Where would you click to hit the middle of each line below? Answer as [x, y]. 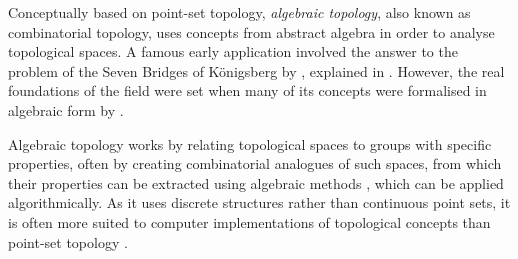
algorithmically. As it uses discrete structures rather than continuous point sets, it [259, 202]
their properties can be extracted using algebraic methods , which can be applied [256, 182]
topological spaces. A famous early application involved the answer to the [233, 51]
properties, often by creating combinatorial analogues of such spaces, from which [255, 163]
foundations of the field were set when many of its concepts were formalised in [247, 90]
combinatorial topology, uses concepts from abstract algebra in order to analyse [251, 31]
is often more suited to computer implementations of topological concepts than [249, 221]
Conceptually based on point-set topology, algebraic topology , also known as [239, 12]
